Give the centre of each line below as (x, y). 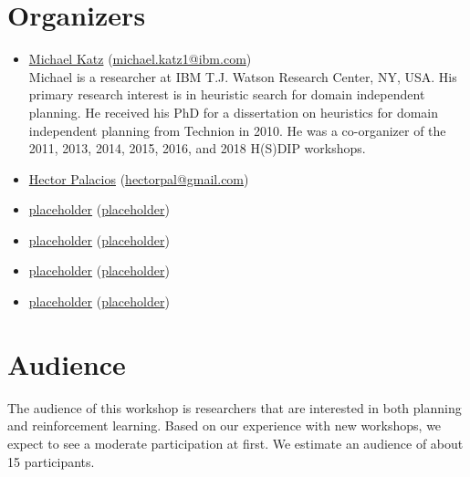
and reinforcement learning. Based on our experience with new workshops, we (225, 425)
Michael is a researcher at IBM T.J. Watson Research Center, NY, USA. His (243, 76)
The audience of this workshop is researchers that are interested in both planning (235, 407)
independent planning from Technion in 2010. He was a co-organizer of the (237, 130)
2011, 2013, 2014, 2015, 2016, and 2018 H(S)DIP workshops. (197, 148)
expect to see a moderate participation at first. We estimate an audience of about (235, 443)
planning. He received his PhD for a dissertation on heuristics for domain (234, 112)
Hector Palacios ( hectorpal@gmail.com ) (139, 178)
